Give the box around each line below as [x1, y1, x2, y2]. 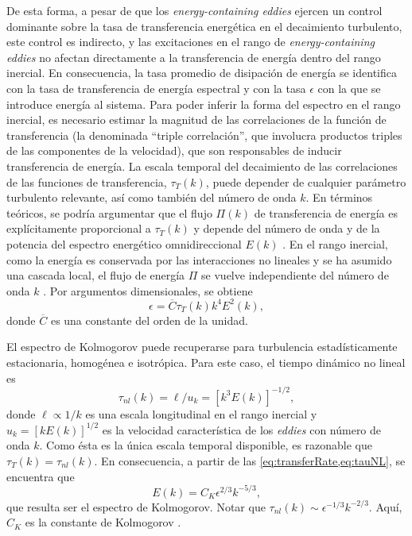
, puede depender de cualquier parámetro [205, 173, 406, 190]
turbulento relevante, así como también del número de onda [6, 189, 297, 206]
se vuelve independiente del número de [201, 267, 389, 283]
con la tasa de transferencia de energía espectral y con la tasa [6, 79, 306, 96]
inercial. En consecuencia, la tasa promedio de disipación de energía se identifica [6, 64, 397, 81]
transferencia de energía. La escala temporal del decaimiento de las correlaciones [6, 157, 398, 174]
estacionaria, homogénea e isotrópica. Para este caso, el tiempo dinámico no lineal [6, 353, 406, 370]
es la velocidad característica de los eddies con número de [102, 421, 382, 438]
